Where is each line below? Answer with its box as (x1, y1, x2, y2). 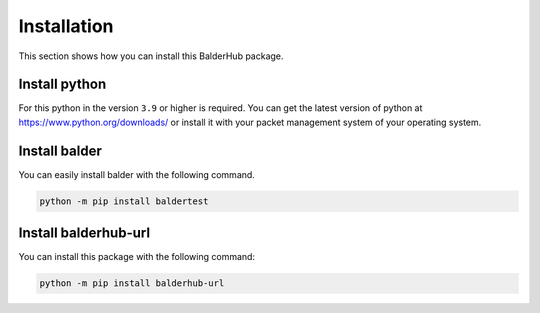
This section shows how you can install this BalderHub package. (18, 50, 284, 62)
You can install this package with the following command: (18, 251, 255, 263)
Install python (18, 76, 107, 93)
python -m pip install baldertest (39, 195, 209, 207)
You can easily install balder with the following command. (18, 168, 255, 180)
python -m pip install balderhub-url (39, 278, 225, 289)
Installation (18, 15, 114, 37)
